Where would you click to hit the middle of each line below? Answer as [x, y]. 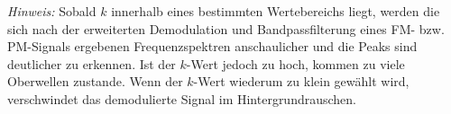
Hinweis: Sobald [52, 11]
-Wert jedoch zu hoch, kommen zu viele [295, 63]
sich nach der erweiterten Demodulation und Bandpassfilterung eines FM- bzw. [226, 28]
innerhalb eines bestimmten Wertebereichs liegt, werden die [276, 11]
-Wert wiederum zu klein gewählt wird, [301, 81]
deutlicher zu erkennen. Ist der [92, 63]
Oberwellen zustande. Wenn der [95, 81]
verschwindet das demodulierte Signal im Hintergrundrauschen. [182, 98]
